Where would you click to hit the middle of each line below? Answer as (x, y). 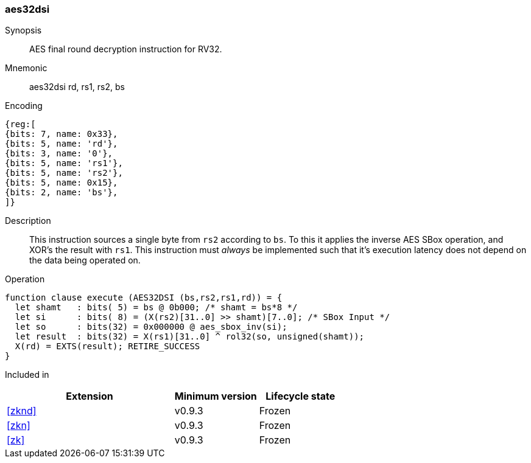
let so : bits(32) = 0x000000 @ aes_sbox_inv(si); (151, 327)
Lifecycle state (301, 396)
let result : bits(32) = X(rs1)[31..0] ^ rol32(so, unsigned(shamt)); (190, 337)
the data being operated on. (85, 260)
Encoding (24, 106)
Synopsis (23, 30)
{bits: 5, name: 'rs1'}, (64, 163)
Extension (90, 396)
